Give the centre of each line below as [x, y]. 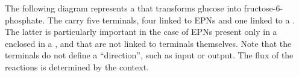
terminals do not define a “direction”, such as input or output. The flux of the [149, 55]
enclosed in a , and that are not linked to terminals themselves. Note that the [148, 43]
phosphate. [25, 20]
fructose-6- [263, 8]
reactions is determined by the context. [77, 66]
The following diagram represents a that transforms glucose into [123, 8]
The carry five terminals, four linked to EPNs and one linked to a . [171, 20]
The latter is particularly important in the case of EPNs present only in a [141, 32]
